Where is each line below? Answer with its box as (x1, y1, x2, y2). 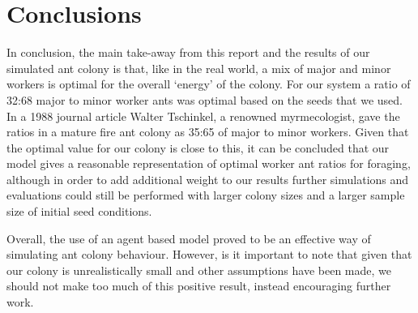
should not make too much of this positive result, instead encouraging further (6, 277, 391, 294)
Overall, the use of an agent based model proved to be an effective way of (6, 229, 371, 247)
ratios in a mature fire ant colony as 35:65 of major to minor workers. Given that (6, 123, 409, 140)
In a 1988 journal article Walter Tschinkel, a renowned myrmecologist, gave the (6, 107, 400, 124)
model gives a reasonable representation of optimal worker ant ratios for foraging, (6, 155, 411, 172)
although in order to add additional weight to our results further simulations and (6, 170, 409, 187)
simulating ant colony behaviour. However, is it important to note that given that (6, 246, 412, 263)
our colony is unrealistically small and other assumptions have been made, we (6, 261, 392, 278)
